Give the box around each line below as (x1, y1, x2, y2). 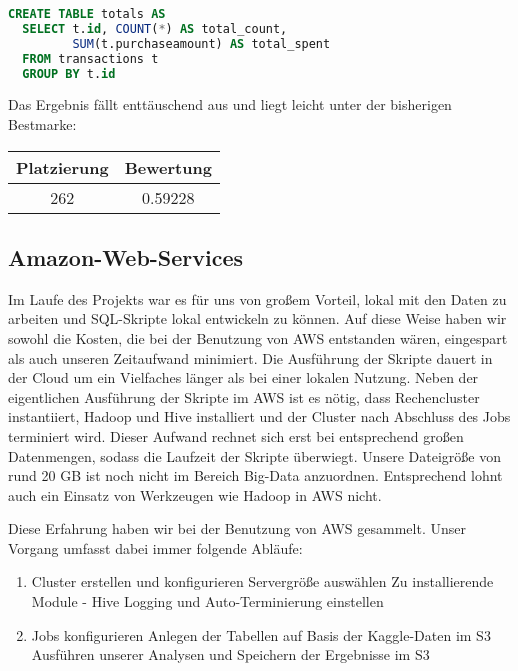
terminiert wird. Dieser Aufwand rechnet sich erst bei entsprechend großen (8, 425, 464, 446)
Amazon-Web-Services (8, 241, 244, 272)
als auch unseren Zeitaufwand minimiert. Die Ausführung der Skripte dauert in (8, 347, 493, 368)
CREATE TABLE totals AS (8, 7, 166, 21)
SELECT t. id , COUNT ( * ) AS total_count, (22, 21, 288, 36)
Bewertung (124, 155, 212, 179)
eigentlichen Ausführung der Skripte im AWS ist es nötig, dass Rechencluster (8, 386, 480, 407)
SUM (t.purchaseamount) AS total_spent (72, 36, 331, 51)
